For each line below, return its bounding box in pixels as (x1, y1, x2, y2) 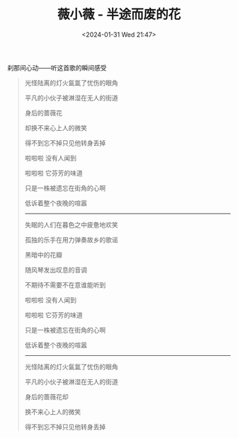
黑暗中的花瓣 (24, 250, 62, 259)
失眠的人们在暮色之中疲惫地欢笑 (24, 220, 118, 229)
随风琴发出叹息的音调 (24, 265, 87, 274)
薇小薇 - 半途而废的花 (57, 6, 181, 23)
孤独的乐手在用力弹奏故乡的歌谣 (24, 235, 118, 244)
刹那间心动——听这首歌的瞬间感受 (7, 63, 107, 71)
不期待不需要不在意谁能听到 (24, 280, 106, 289)
